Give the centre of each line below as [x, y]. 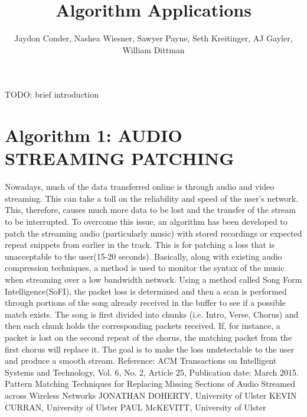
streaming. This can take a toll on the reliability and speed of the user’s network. [152, 198]
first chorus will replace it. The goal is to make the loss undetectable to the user [150, 349]
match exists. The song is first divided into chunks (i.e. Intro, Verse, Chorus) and [152, 314]
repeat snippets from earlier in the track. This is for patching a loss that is [140, 245]
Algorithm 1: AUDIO [94, 135]
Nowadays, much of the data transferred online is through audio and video [140, 187]
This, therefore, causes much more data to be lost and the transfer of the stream [150, 210]
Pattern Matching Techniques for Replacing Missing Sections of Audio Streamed [150, 384]
